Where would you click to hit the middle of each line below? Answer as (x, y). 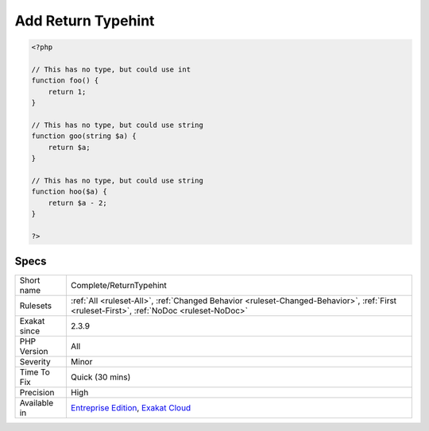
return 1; (67, 92)
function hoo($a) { (69, 192)
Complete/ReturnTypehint (118, 286)
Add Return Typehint (85, 21)
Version (34, 352)
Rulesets (35, 306)
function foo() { (65, 81)
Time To (35, 372)
